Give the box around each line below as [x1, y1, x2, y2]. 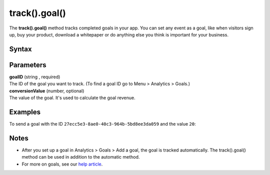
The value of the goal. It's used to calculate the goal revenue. [9, 95, 135, 101]
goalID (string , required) [9, 74, 60, 80]
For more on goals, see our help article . [21, 161, 103, 167]
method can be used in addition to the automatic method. [21, 154, 140, 160]
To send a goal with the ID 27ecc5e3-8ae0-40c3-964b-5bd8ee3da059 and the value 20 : [9, 121, 196, 127]
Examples [9, 108, 41, 116]
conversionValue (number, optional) [9, 88, 84, 94]
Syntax [9, 45, 32, 53]
